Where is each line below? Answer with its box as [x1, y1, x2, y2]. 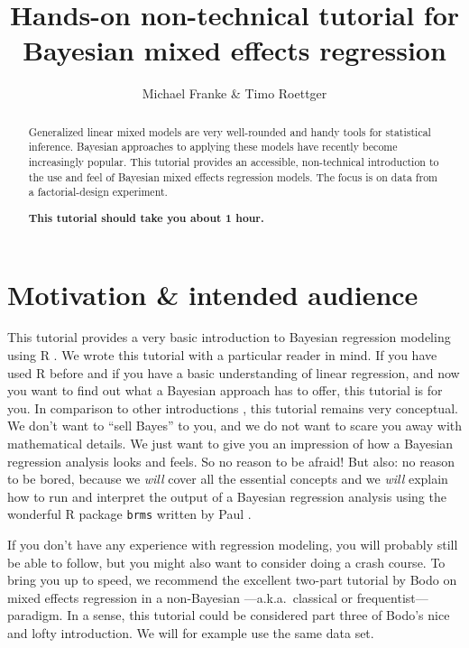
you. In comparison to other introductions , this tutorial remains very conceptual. [7, 398, 458, 417]
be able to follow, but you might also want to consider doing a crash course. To [7, 552, 446, 571]
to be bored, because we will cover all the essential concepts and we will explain [7, 469, 448, 488]
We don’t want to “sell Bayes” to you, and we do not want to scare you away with [7, 416, 462, 435]
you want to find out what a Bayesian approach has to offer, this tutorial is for [7, 381, 443, 400]
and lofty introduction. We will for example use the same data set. [7, 624, 374, 643]
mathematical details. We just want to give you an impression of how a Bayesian [7, 434, 454, 453]
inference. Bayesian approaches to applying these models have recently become [28, 139, 398, 154]
